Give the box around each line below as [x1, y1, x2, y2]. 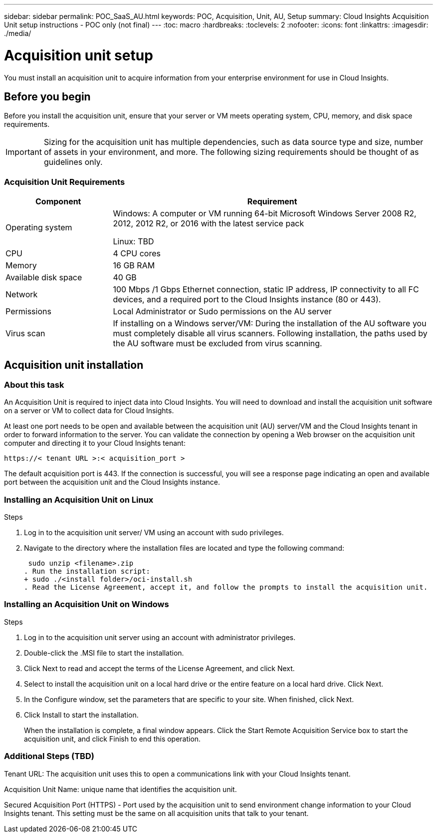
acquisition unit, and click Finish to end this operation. [24, 734, 201, 743]
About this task [4, 379, 64, 390]
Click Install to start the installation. [24, 710, 139, 719]
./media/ [4, 29, 31, 37]
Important [5, 147, 42, 157]
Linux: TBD [113, 236, 154, 247]
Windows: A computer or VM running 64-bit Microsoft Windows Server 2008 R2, [113, 208, 417, 219]
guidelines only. [43, 157, 103, 167]
